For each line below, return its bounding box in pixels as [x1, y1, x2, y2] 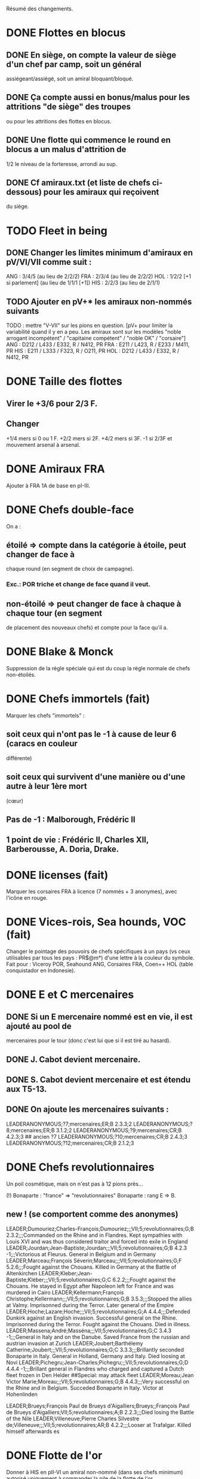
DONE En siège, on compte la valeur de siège [6, 50, 177, 60]
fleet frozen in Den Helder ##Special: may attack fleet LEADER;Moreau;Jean [6, 1371, 194, 1378]
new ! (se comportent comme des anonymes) [6, 1209, 179, 1220]
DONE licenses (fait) [6, 868, 109, 882]
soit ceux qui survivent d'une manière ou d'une [6, 772, 186, 782]
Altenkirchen [6, 1269, 38, 1277]
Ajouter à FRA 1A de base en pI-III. [6, 482, 91, 489]
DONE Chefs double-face [6, 503, 134, 516]
